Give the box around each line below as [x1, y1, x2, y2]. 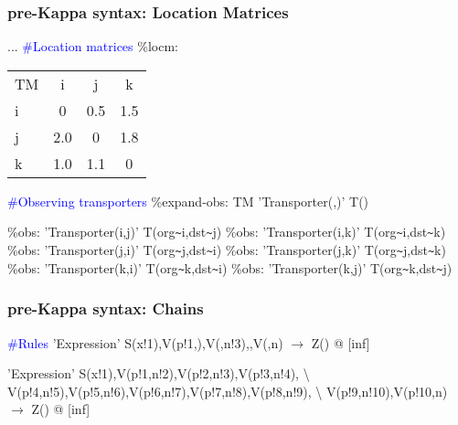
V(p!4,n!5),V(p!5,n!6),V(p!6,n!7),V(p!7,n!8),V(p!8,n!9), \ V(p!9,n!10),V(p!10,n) [7, 381, 448, 400]
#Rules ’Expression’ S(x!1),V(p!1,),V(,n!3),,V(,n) [7, 333, 283, 352]
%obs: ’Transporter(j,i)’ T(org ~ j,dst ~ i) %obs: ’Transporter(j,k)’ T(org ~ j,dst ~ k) [7, 240, 446, 260]
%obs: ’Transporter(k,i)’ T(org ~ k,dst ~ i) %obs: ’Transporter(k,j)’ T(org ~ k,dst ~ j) [7, 258, 453, 277]
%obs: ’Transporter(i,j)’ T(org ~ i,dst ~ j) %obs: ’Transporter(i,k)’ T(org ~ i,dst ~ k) [7, 222, 446, 241]
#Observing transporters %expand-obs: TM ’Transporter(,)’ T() [7, 191, 369, 210]
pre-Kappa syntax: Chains [7, 297, 204, 320]
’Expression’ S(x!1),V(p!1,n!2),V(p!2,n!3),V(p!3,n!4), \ [7, 364, 310, 383]
